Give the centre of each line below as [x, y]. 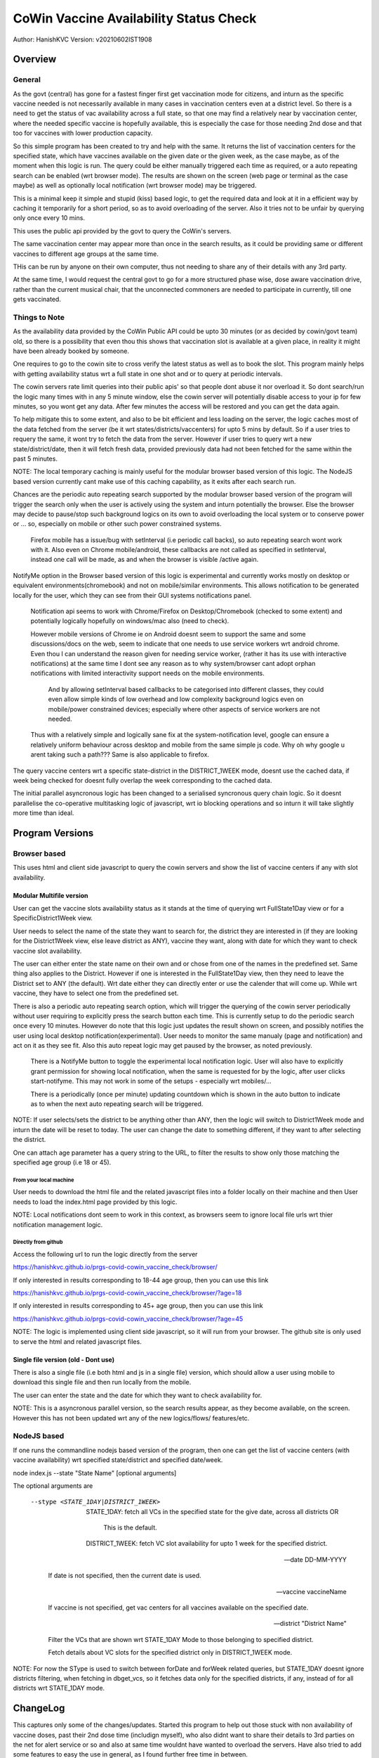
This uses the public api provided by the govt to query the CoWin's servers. [122, 231]
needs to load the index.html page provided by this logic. [95, 1202]
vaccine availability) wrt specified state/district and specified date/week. [118, 1460]
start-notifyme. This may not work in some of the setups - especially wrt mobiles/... [151, 1081]
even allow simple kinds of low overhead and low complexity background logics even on [176, 699]
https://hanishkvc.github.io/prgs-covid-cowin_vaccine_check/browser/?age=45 [128, 1318]
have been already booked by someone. [71, 351]
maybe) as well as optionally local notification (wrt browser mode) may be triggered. [135, 186]
